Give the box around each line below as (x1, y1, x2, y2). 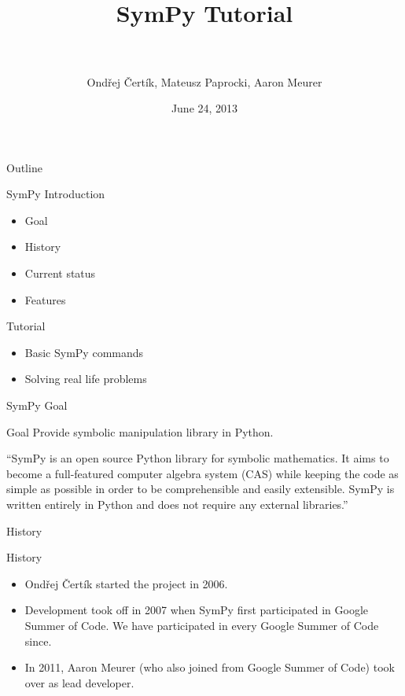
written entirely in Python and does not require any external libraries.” (6, 496, 348, 512)
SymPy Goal (6, 397, 68, 414)
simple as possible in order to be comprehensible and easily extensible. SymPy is (6, 481, 395, 497)
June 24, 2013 (171, 100, 238, 116)
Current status (24, 265, 96, 282)
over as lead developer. (24, 674, 134, 690)
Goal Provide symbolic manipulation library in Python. (6, 423, 274, 440)
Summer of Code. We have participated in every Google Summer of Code (24, 617, 379, 633)
